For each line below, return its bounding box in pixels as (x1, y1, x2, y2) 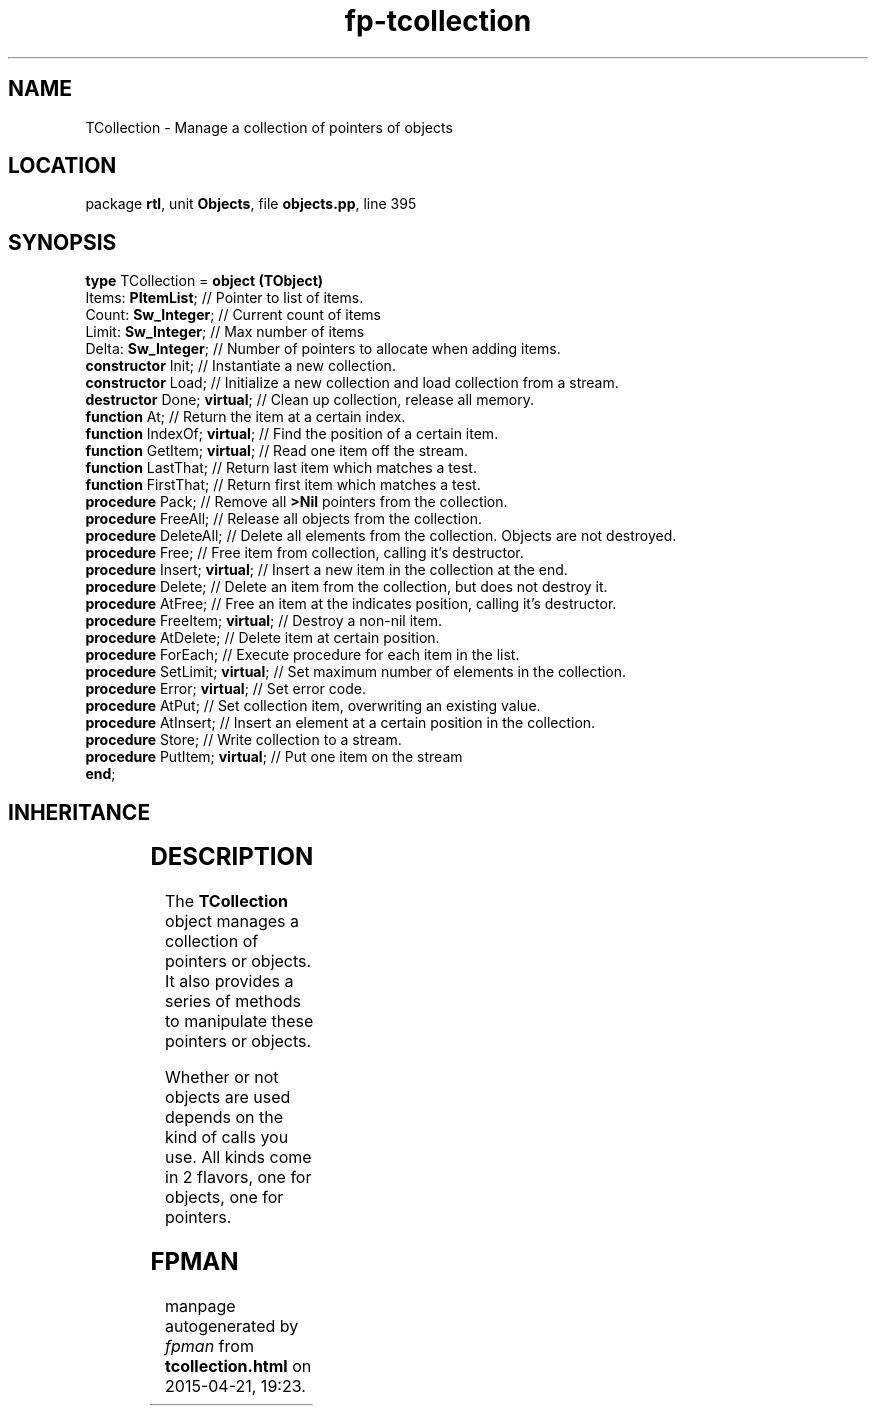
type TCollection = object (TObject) (85, 272, 324, 290)
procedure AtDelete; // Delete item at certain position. (85, 629, 440, 647)
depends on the (165, 1107, 284, 1128)
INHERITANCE (8, 799, 151, 825)
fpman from (165, 1335, 254, 1356)
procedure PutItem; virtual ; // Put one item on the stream (85, 748, 463, 766)
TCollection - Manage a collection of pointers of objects (85, 118, 453, 136)
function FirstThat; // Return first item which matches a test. (85, 476, 481, 494)
